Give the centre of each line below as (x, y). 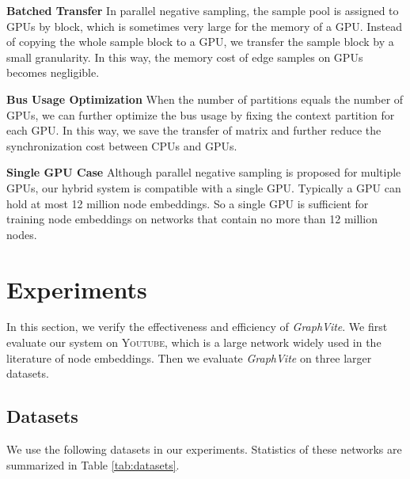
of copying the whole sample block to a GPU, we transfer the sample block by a (200, 42)
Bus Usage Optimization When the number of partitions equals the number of (205, 99)
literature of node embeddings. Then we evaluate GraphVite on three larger (189, 357)
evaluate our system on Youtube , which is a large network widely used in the (194, 342)
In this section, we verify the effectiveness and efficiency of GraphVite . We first (197, 327)
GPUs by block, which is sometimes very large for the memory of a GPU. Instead (205, 26)
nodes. (22, 234)
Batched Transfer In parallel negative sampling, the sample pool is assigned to (203, 10)
